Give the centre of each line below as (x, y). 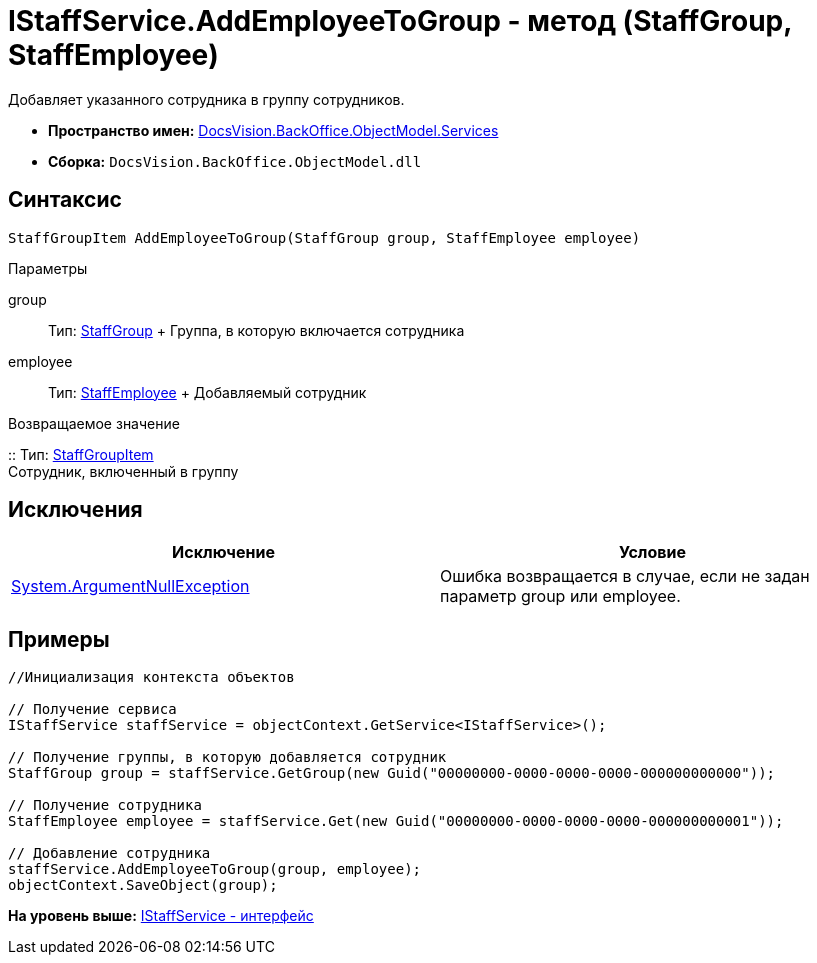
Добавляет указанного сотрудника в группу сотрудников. (206, 99)
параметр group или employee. (560, 596)
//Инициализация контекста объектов (151, 677)
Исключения (75, 510)
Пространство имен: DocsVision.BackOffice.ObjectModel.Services (273, 130)
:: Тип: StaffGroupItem (81, 454)
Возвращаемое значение (94, 423)
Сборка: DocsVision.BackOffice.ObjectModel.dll (235, 161)
